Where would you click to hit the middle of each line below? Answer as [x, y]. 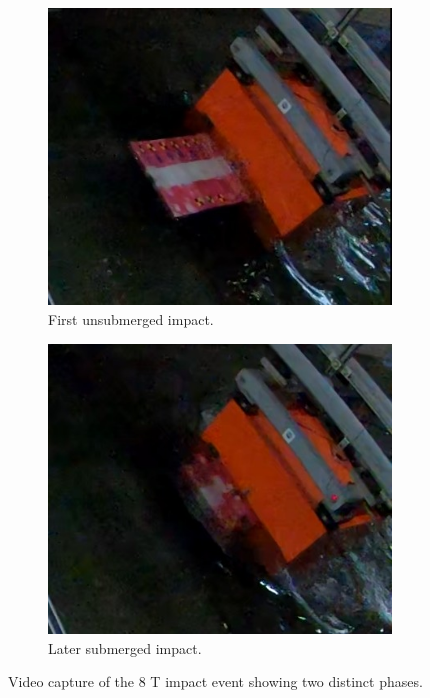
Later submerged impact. [125, 647]
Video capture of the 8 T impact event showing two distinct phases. [215, 681]
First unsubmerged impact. [131, 319]
